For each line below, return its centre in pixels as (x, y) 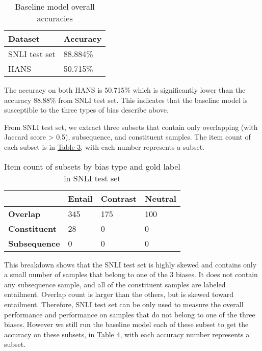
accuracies (55, 18)
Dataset (24, 38)
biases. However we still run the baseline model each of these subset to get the (126, 324)
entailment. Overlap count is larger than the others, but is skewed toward (119, 294)
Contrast (119, 198)
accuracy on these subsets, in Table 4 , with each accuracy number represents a (127, 334)
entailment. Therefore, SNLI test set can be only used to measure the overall (124, 304)
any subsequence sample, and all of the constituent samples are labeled (115, 284)
